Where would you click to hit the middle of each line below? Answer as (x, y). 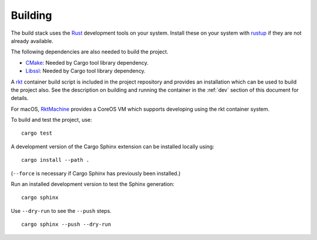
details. (20, 98)
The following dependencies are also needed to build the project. (90, 52)
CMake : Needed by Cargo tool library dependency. (87, 62)
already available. (32, 41)
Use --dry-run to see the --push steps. (61, 211)
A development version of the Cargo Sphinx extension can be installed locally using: (112, 146)
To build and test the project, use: (51, 120)
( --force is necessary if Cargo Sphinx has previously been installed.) (96, 173)
